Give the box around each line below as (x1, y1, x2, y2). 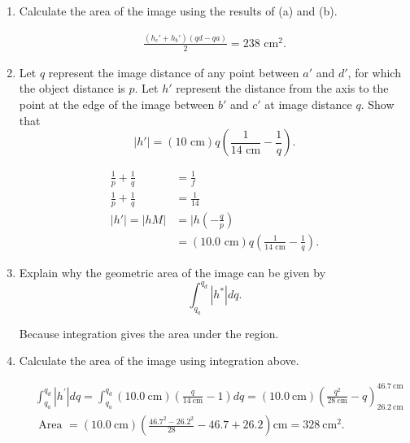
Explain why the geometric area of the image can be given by (19, 263, 326, 280)
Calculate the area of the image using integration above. (19, 352, 299, 369)
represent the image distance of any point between (48, 63, 299, 80)
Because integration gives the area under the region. (19, 324, 279, 341)
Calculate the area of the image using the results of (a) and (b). (19, 2, 338, 19)
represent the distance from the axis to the (176, 80, 389, 97)
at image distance (264, 95, 352, 112)
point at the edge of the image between (19, 95, 215, 112)
